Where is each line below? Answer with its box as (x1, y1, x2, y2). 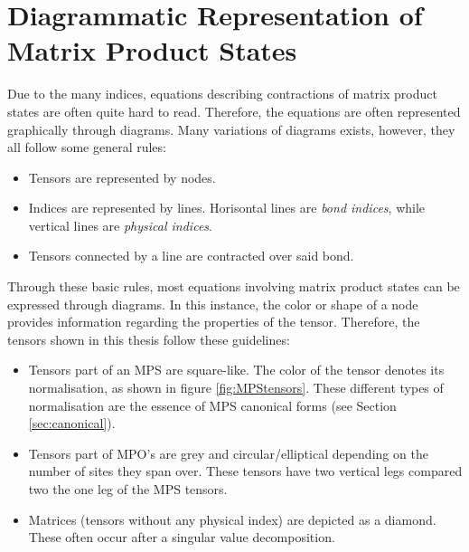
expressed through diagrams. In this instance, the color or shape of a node (7, 294, 418, 313)
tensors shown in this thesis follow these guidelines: (7, 329, 290, 348)
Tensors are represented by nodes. (28, 167, 216, 186)
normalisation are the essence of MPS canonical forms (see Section (28, 395, 397, 414)
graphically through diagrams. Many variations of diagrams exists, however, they (7, 119, 455, 138)
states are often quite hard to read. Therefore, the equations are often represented (7, 101, 461, 120)
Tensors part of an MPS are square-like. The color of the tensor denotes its (28, 360, 445, 379)
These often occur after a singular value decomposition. (28, 528, 335, 547)
